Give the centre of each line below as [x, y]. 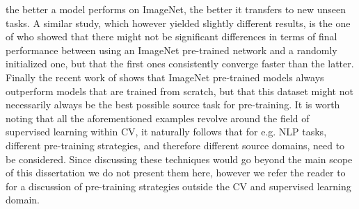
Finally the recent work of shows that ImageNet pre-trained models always [165, 77]
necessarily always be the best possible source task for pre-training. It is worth [173, 104]
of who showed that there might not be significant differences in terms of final [171, 36]
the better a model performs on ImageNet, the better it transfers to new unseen [176, 9]
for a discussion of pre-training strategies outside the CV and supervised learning [178, 186]
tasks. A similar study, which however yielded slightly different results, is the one [178, 23]
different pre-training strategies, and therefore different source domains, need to [175, 145]
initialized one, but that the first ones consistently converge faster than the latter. [180, 64]
